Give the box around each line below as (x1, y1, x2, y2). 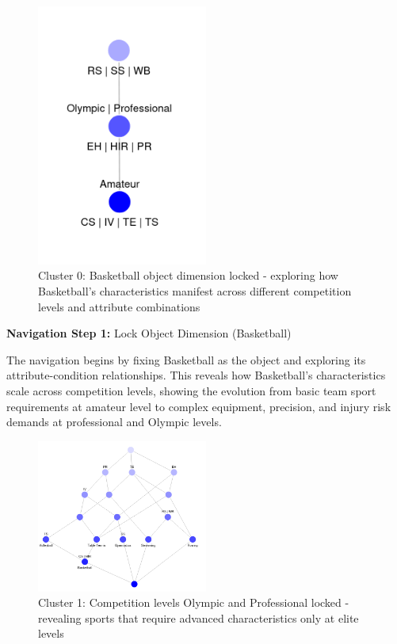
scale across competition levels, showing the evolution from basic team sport (6, 383, 376, 399)
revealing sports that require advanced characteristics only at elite (38, 609, 359, 626)
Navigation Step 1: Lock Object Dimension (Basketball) (6, 325, 292, 341)
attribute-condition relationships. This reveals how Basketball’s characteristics (6, 367, 386, 383)
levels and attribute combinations (38, 298, 200, 314)
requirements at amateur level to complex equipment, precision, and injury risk (6, 398, 391, 414)
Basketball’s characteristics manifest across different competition (38, 283, 352, 299)
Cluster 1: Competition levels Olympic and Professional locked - (38, 594, 349, 611)
